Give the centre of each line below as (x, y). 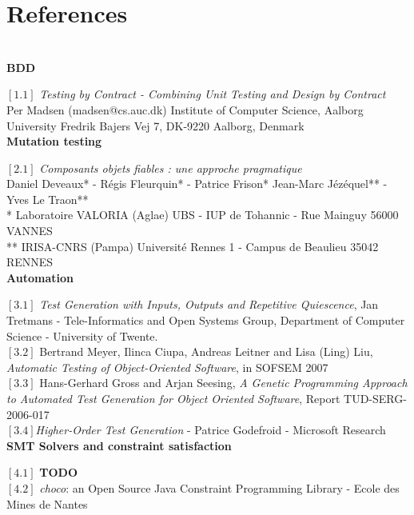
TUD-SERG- (375, 398)
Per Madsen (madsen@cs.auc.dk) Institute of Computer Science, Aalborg (185, 109)
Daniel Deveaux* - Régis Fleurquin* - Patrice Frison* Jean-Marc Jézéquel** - (197, 184)
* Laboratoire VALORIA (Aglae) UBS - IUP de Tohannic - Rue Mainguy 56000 (203, 215)
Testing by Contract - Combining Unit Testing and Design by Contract (213, 94)
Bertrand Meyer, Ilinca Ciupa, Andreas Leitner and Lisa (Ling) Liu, (206, 351)
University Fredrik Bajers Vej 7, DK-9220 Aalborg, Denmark (155, 125)
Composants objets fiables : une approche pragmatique (171, 168)
